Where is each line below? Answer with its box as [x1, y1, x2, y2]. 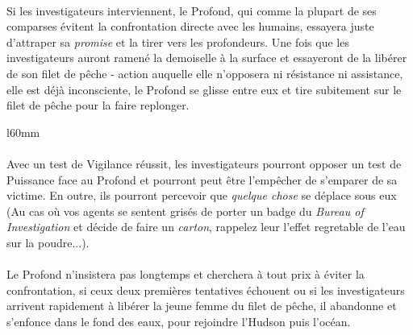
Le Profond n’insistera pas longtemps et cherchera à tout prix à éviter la [6, 266, 365, 283]
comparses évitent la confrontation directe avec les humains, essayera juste [6, 18, 374, 35]
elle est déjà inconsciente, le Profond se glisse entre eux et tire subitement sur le [6, 81, 402, 97]
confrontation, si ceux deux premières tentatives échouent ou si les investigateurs [6, 281, 405, 298]
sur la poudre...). [6, 234, 90, 250]
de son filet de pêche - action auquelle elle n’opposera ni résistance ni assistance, [6, 64, 403, 81]
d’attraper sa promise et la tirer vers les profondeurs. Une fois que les [6, 33, 349, 50]
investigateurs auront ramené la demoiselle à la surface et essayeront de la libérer [6, 49, 407, 66]
